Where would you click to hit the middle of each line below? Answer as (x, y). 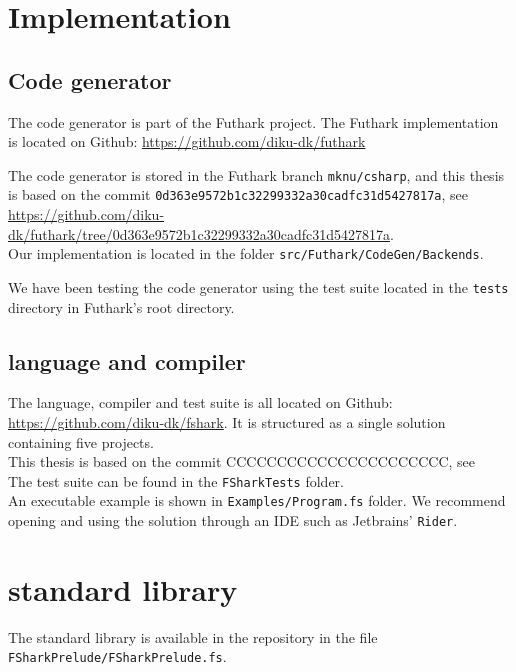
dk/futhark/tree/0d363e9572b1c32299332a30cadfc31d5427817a (199, 233)
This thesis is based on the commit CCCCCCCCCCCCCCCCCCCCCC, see (241, 461)
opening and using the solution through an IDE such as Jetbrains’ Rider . (233, 520)
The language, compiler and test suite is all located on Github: (200, 402)
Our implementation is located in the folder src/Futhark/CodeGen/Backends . (246, 253)
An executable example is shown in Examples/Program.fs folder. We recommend (257, 500)
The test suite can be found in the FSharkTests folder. (176, 480)
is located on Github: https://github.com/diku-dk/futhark (187, 141)
